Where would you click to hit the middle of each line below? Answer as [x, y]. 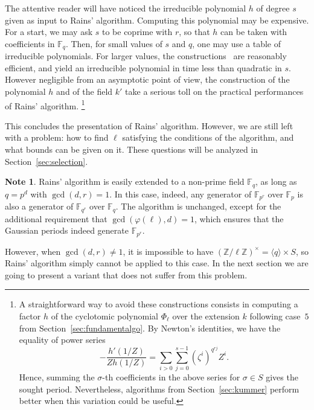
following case [275, 316]
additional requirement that [56, 218]
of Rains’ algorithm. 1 [45, 104]
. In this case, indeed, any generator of [181, 194]
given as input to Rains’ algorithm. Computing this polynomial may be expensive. [157, 20]
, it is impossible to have [168, 251]
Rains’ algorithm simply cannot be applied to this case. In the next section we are [157, 263]
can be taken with [254, 32]
